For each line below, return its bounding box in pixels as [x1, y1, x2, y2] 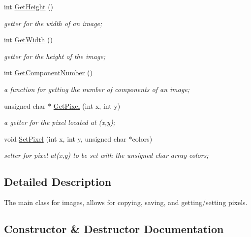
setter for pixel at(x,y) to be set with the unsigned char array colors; [4, 150, 209, 160]
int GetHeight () [4, 1, 54, 11]
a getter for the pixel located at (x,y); [4, 117, 115, 127]
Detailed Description [4, 174, 112, 189]
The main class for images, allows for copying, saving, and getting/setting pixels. [4, 197, 248, 207]
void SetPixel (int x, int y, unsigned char [4, 133, 126, 144]
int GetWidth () [4, 34, 53, 45]
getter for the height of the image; [4, 51, 106, 61]
